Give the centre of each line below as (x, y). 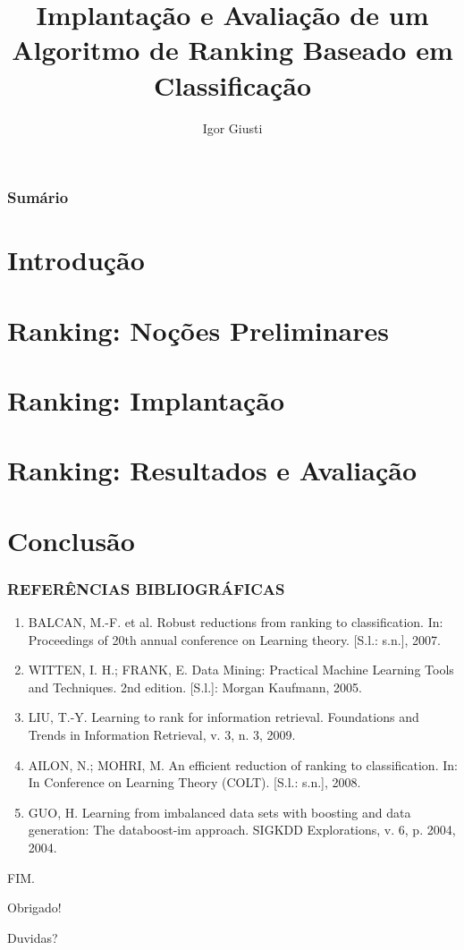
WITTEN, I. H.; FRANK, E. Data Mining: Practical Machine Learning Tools (241, 670)
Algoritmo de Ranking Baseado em (232, 50)
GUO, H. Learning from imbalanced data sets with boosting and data (219, 812)
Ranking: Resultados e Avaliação (212, 470)
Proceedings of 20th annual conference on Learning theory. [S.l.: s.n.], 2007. (234, 639)
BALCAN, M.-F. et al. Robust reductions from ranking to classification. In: (236, 622)
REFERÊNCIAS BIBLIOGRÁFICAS (146, 588)
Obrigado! (34, 908)
